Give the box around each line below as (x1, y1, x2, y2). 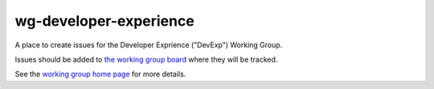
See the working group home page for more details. (14, 69, 186, 79)
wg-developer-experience (14, 12, 194, 30)
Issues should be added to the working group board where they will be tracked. (14, 55, 278, 64)
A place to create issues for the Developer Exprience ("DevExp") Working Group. (14, 40, 283, 50)
